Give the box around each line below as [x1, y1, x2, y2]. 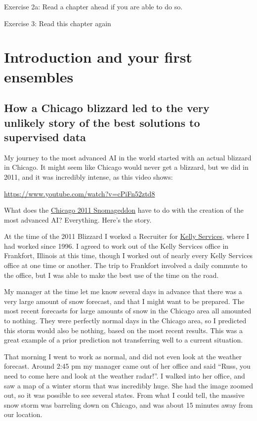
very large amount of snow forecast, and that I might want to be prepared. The [4, 296, 245, 306]
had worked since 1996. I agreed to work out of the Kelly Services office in [4, 240, 229, 251]
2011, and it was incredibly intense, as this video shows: [4, 171, 173, 182]
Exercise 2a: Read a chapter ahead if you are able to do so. [4, 1, 183, 11]
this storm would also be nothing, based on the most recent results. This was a [4, 325, 243, 335]
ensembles [4, 66, 74, 86]
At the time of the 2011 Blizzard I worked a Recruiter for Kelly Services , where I [4, 231, 250, 241]
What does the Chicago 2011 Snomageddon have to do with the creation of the [4, 205, 244, 215]
